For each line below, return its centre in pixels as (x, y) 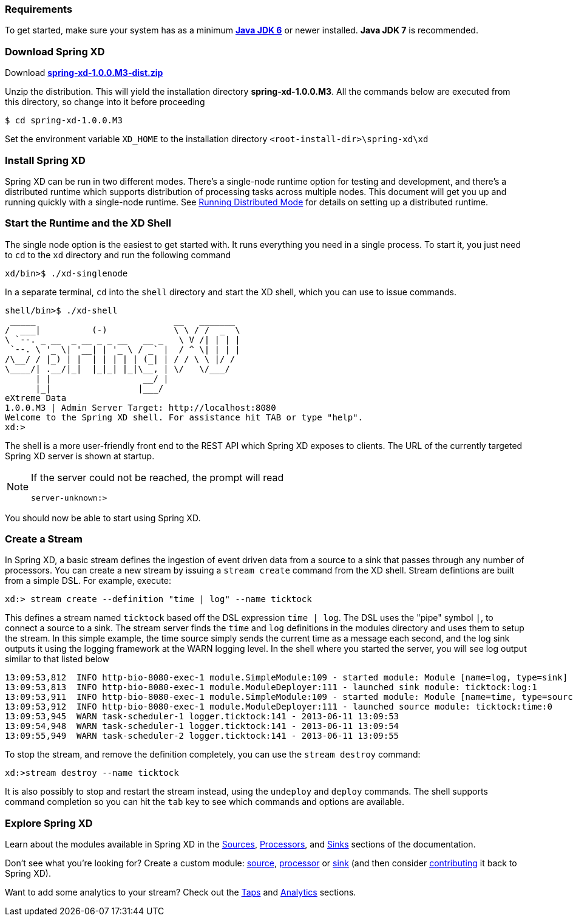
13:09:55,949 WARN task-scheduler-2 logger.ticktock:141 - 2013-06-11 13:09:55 (202, 736)
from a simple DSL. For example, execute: (88, 581)
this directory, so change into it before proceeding (105, 102)
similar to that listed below (57, 659)
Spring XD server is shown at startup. (80, 456)
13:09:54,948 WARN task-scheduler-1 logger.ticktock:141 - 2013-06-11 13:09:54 (202, 726)
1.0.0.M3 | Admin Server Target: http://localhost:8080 (141, 407)
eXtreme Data (36, 398)
